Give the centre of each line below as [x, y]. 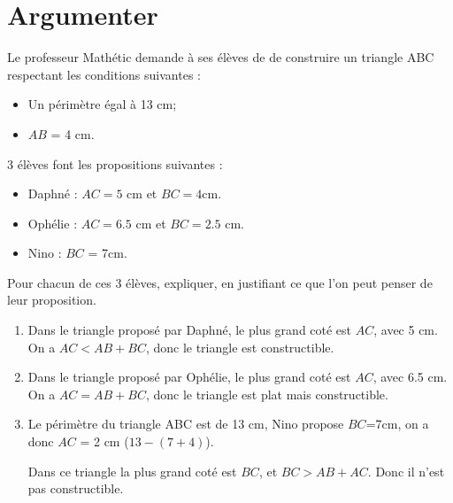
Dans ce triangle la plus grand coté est [132, 471]
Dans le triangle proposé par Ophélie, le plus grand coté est [189, 377]
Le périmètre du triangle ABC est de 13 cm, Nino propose [186, 424]
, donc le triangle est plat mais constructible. [267, 394]
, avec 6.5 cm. [410, 377]
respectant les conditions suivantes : [104, 74]
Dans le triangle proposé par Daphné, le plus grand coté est [190, 330]
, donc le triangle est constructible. [240, 347]
